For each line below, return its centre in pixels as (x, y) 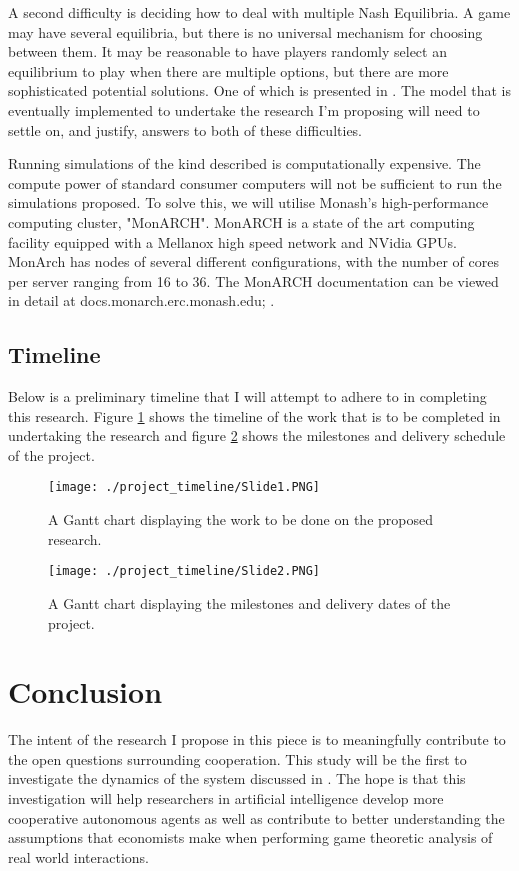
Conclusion (85, 691)
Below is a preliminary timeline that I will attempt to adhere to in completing (247, 396)
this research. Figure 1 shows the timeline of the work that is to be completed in (254, 415)
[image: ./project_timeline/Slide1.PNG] (184, 487)
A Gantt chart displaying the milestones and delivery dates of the (249, 602)
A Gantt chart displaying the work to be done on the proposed (240, 519)
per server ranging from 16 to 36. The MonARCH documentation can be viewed (253, 280)
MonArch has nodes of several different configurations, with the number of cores (254, 261)
